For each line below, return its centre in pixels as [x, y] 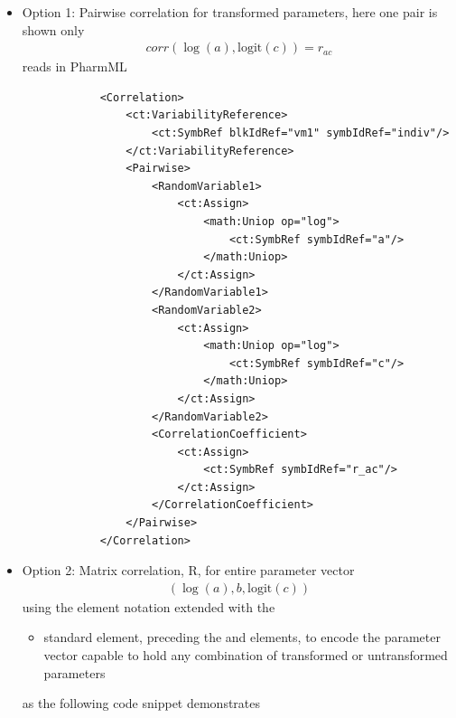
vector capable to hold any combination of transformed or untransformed [246, 655]
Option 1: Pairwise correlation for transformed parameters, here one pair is [230, 12]
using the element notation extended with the [149, 606]
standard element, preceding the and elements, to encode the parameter [242, 637]
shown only [53, 29]
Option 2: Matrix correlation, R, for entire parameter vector [188, 570]
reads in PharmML [74, 66]
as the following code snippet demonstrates [141, 703]
